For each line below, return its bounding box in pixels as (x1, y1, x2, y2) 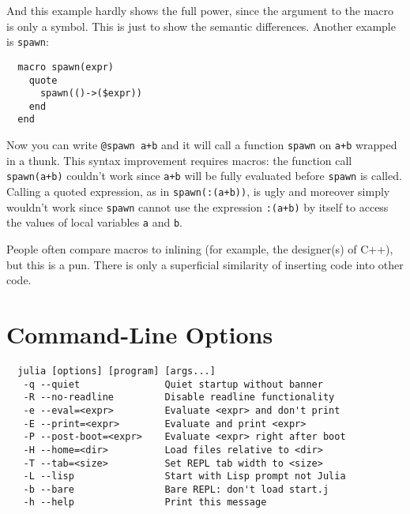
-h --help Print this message (23, 497, 267, 508)
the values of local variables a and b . (6, 214, 182, 231)
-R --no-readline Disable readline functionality (23, 392, 335, 403)
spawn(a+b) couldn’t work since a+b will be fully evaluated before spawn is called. (6, 167, 402, 184)
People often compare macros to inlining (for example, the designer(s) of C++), (6, 241, 393, 257)
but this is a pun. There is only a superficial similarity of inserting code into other (6, 256, 404, 272)
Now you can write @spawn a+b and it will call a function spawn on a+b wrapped (6, 137, 397, 153)
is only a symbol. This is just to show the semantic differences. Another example (6, 17, 396, 34)
